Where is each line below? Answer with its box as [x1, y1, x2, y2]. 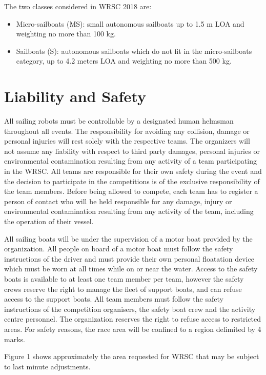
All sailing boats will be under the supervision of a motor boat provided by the [4, 233, 253, 244]
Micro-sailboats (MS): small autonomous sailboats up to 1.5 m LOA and [16, 18, 244, 29]
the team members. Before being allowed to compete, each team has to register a [4, 186, 258, 196]
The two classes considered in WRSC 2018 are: [4, 1, 152, 11]
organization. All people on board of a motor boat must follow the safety [4, 243, 233, 254]
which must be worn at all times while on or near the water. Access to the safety [4, 263, 258, 274]
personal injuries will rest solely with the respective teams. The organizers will [4, 135, 250, 146]
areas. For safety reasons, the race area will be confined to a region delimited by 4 [4, 323, 261, 334]
